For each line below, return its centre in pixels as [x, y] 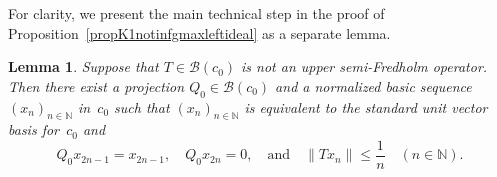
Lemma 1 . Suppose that [83, 66]
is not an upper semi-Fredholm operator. [364, 66]
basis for [34, 129]
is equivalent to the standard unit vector [366, 106]
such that [142, 106]
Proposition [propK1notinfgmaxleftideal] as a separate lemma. [199, 32]
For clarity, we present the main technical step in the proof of [196, 13]
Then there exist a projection [96, 85]
